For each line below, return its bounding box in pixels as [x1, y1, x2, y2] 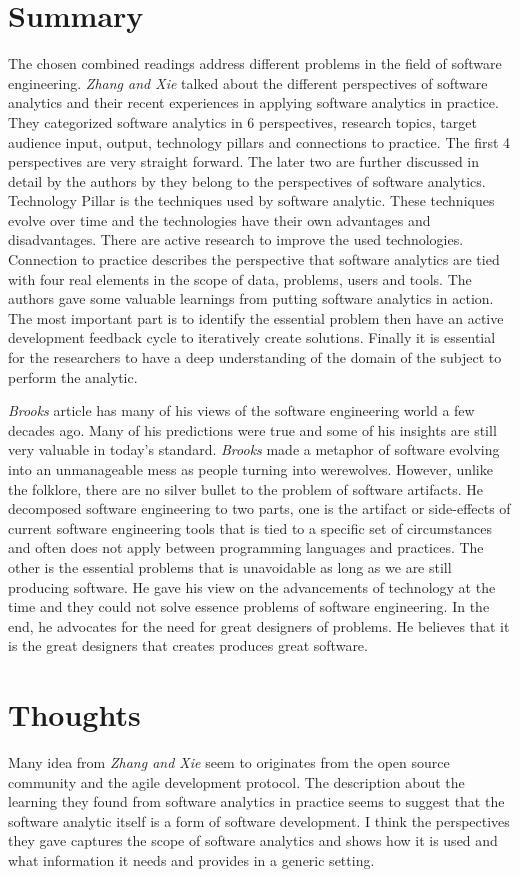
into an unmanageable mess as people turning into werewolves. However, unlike [8, 459, 493, 479]
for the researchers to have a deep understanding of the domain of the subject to [8, 347, 502, 368]
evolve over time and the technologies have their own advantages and [8, 209, 431, 230]
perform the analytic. [8, 366, 138, 387]
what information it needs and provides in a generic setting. [8, 850, 375, 871]
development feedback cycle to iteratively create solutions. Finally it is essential [8, 327, 496, 348]
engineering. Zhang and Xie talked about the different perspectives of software [8, 72, 488, 93]
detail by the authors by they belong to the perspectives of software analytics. [8, 170, 486, 191]
